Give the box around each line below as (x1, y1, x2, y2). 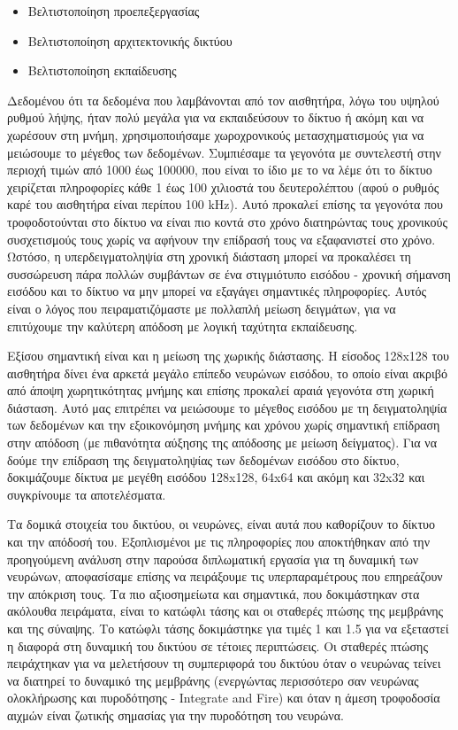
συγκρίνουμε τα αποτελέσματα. (7, 485, 166, 503)
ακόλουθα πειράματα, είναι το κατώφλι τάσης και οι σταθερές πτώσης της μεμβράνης (7, 602, 444, 620)
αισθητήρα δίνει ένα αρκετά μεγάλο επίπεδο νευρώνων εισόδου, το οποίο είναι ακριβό (7, 363, 447, 382)
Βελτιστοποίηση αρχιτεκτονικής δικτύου (27, 31, 233, 50)
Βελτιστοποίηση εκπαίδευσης (27, 61, 177, 80)
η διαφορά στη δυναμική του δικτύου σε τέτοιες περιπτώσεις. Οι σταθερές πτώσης (7, 636, 428, 655)
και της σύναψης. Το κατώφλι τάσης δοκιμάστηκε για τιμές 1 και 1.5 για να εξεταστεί (7, 619, 449, 637)
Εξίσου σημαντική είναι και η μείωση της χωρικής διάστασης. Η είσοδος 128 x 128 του (7, 346, 450, 365)
